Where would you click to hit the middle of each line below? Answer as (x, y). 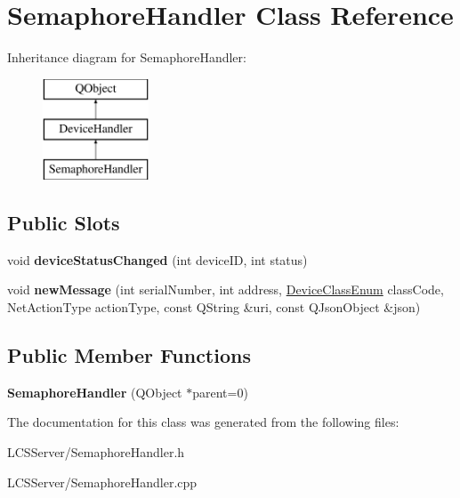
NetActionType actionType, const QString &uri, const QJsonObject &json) (214, 307)
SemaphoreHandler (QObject (95, 392)
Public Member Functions (129, 355)
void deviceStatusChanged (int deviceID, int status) (157, 259)
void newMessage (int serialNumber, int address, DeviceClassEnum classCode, (226, 289)
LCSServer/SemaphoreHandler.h (96, 452)
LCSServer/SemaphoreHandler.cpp (102, 482)
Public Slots (64, 223)
